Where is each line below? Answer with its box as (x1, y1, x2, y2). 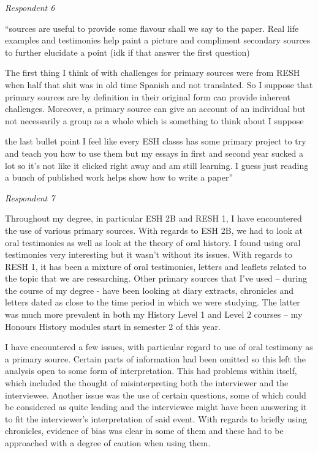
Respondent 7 (5, 191, 55, 204)
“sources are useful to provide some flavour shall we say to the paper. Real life (5, 21, 299, 34)
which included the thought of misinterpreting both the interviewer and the (5, 376, 289, 389)
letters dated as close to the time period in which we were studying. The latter (5, 296, 300, 309)
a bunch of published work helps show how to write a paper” (5, 171, 233, 184)
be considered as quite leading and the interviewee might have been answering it (5, 400, 307, 413)
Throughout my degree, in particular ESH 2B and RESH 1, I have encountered (5, 212, 302, 225)
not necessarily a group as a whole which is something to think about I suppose (5, 114, 304, 127)
